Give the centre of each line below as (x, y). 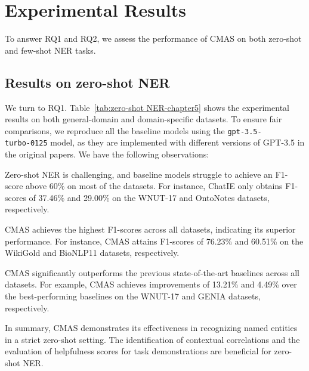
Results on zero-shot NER (87, 82)
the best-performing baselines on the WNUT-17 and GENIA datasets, (133, 296)
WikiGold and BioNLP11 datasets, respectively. (92, 253)
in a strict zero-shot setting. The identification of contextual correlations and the (152, 339)
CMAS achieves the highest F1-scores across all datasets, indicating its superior (150, 229)
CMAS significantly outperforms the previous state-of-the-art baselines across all (152, 272)
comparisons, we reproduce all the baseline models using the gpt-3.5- (133, 130)
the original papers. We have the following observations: (107, 154)
